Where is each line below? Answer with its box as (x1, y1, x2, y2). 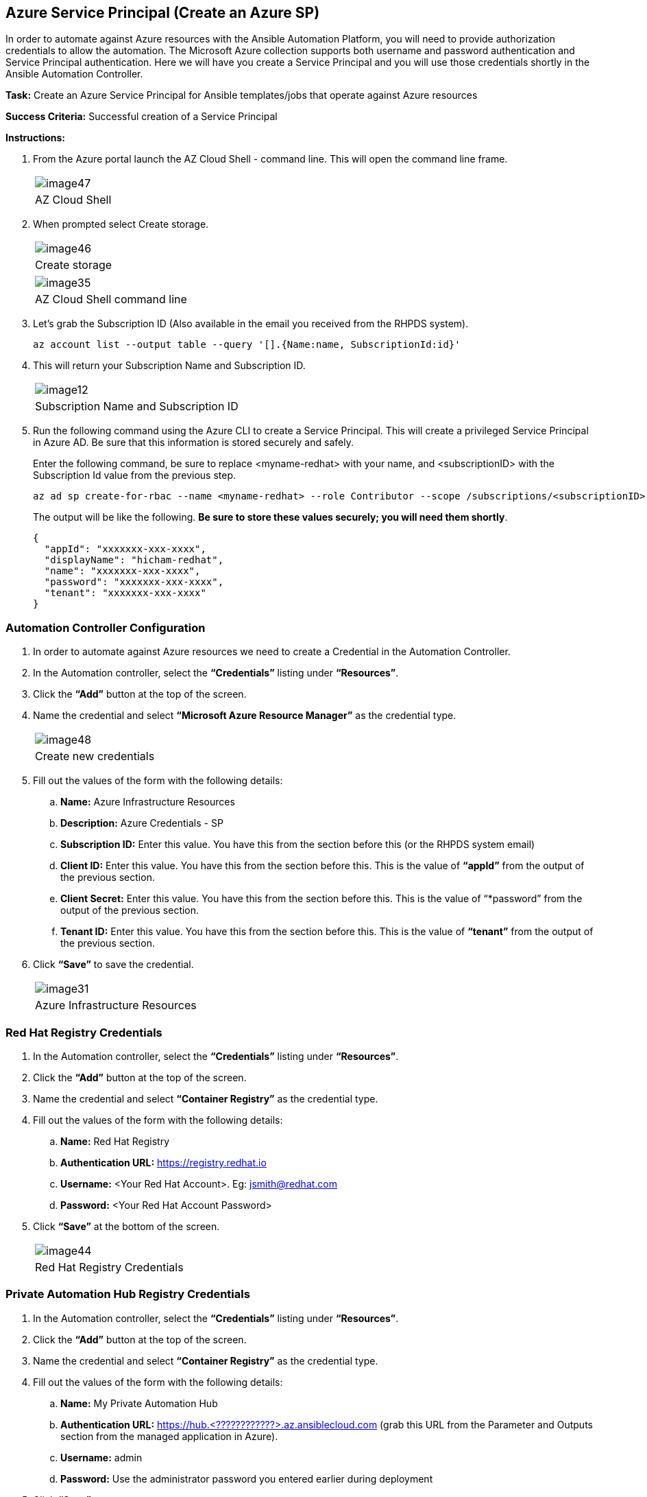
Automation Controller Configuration (5, 620, 206, 635)
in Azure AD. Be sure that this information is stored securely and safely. (33, 436, 354, 449)
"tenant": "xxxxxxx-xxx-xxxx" (44, 587, 206, 599)
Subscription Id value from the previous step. (33, 469, 236, 482)
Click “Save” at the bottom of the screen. (33, 1220, 220, 1232)
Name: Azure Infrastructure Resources (60, 796, 235, 808)
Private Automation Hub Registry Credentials (5, 1287, 250, 1301)
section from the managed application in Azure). (60, 1430, 278, 1442)
